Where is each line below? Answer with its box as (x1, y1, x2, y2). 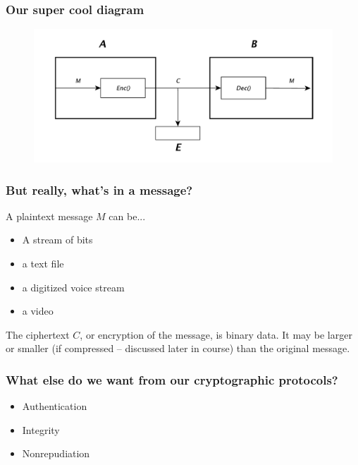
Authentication (22, 399, 87, 413)
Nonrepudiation (22, 446, 90, 461)
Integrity (22, 422, 60, 437)
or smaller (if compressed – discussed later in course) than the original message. (6, 341, 350, 356)
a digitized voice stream (22, 279, 125, 294)
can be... (109, 208, 146, 223)
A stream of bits (22, 232, 93, 247)
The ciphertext (6, 327, 70, 342)
